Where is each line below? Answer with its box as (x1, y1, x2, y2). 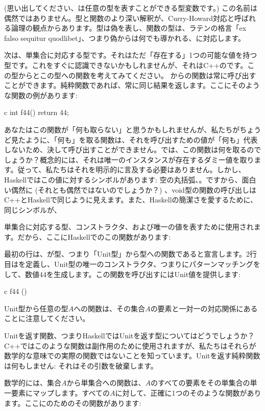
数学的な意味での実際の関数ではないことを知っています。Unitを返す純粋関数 (4, 350, 260, 361)
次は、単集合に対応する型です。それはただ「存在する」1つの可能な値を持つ (4, 50, 257, 60)
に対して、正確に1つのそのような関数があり (115, 387, 261, 398)
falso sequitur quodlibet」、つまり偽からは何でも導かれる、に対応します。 (4, 32, 246, 43)
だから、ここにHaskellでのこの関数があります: (17, 231, 171, 242)
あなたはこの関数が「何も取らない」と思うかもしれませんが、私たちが (4, 124, 240, 134)
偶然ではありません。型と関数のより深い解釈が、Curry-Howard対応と (4, 12, 235, 23)
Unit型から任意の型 (4, 303, 68, 313)
